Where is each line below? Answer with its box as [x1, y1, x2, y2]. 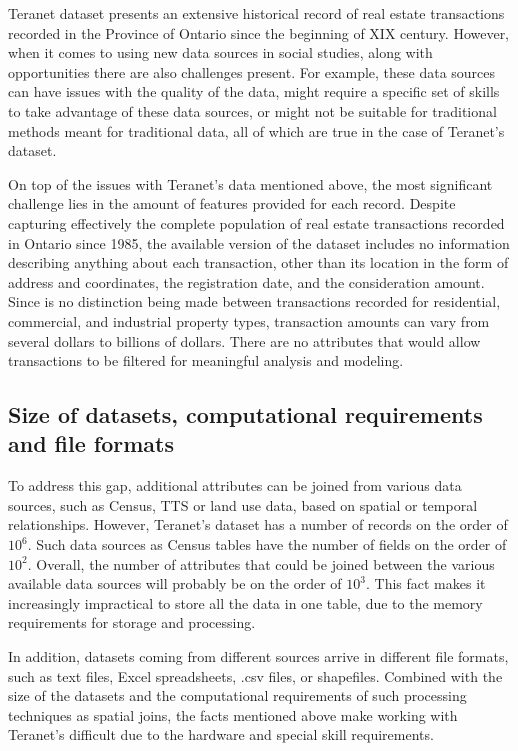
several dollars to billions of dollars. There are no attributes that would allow [8, 330, 481, 351]
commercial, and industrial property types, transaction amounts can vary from [8, 310, 490, 331]
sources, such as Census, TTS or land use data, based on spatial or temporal [8, 494, 478, 515]
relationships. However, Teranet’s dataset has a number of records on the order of [8, 514, 508, 535]
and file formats [8, 428, 175, 459]
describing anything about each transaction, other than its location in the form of [8, 252, 509, 273]
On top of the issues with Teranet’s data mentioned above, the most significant [8, 173, 493, 194]
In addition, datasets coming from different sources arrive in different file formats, [8, 646, 509, 667]
